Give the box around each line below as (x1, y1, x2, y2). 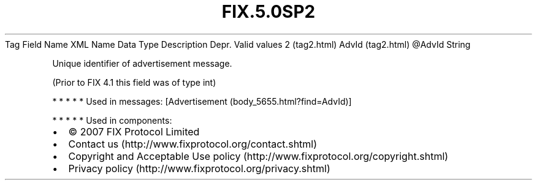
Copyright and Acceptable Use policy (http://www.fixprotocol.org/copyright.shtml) (68, 149, 449, 162)
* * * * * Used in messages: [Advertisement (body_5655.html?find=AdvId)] (52, 96, 352, 107)
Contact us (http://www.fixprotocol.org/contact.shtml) (68, 137, 318, 150)
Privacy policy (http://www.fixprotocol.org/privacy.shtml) (68, 162, 330, 175)
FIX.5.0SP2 (221, 1, 316, 22)
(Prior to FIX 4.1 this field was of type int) (52, 77, 216, 88)
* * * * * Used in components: (52, 115, 172, 126)
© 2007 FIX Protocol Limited (68, 125, 200, 138)
